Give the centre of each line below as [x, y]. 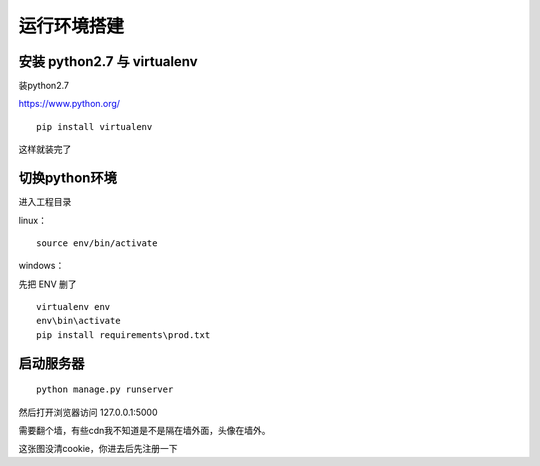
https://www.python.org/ [69, 104]
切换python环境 [67, 178]
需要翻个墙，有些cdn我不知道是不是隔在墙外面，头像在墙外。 [144, 431]
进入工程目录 [45, 202]
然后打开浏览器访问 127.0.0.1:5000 [88, 412]
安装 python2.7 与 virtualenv [108, 61]
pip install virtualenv [94, 126]
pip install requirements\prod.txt [123, 334]
